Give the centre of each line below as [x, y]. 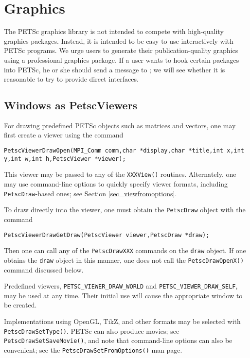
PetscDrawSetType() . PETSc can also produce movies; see [92, 331]
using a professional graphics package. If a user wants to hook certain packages [122, 60]
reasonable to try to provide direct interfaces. [71, 79]
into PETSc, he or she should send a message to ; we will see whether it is [115, 69]
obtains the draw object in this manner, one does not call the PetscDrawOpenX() [124, 260]
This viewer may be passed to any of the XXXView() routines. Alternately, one [120, 174]
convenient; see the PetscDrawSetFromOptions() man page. [93, 349]
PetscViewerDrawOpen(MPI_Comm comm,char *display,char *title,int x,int [124, 151]
